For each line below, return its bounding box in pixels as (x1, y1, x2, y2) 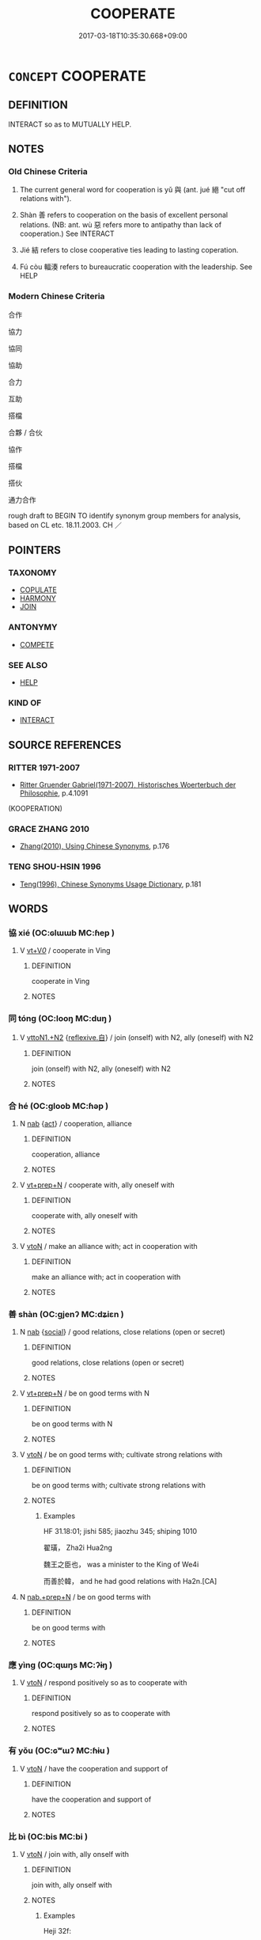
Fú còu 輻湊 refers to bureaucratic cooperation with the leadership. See (19, 262, 253, 271)
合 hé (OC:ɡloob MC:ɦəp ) (8, 1100, 109, 1111)
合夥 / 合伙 (8, 427, 43, 437)
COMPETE (19, 640, 55, 649)
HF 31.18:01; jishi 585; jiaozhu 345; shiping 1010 (43, 1527, 198, 1536)
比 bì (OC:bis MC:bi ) (8, 1831, 89, 1842)
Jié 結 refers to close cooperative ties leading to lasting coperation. (19, 245, 239, 255)
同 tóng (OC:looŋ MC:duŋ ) (8, 1013, 112, 1024)
